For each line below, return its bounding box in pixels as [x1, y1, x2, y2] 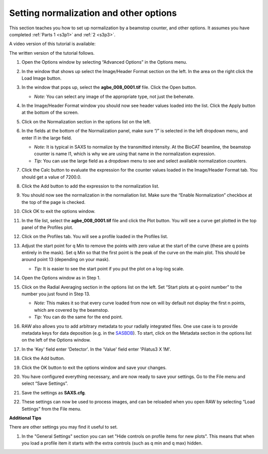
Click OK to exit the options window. [21, 208, 96, 214]
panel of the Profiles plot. [21, 224, 73, 230]
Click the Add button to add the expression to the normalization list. [21, 183, 160, 189]
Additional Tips [9, 415, 42, 421]
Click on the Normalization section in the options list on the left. [21, 118, 151, 124]
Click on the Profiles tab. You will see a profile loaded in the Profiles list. [21, 234, 168, 240]
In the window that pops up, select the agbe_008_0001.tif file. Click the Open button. [21, 85, 197, 91]
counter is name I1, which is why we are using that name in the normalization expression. [34, 151, 216, 157]
